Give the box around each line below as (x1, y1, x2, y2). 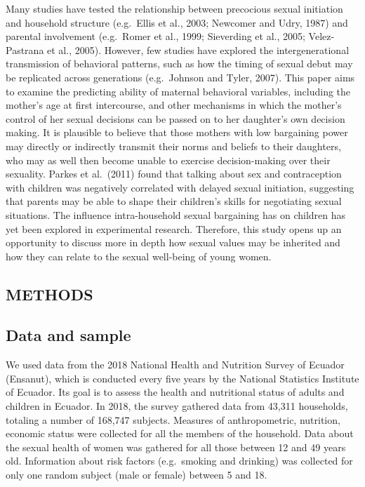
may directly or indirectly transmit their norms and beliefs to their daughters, (6, 138, 341, 153)
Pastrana (6, 42, 44, 57)
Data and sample (6, 324, 131, 346)
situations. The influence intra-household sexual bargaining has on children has (6, 207, 346, 222)
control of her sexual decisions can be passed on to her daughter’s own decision (6, 111, 345, 126)
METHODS (6, 283, 93, 305)
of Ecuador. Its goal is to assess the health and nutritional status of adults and (6, 385, 345, 399)
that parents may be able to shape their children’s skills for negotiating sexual (6, 194, 342, 208)
